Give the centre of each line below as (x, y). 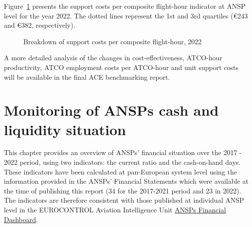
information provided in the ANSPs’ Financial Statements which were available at (126, 181)
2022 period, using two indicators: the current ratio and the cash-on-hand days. (122, 162)
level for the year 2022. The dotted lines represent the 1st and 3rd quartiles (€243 (126, 15)
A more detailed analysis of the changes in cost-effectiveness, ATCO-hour (113, 58)
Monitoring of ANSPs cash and (111, 110)
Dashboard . (21, 219)
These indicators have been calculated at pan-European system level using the (120, 171)
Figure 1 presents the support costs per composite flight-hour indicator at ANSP (125, 6)
